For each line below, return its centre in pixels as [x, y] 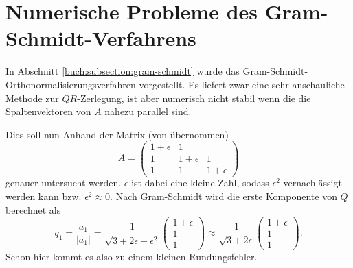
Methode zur [32, 98]
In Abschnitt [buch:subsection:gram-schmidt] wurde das [123, 71]
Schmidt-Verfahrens [101, 38]
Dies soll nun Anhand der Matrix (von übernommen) [117, 134]
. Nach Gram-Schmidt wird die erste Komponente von [224, 196]
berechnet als [33, 209]
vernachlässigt [312, 183]
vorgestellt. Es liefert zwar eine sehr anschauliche [242, 84]
